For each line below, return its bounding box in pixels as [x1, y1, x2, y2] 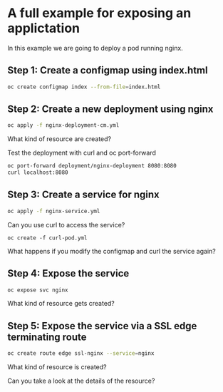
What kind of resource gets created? [7, 299, 115, 308]
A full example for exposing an [7, 5, 192, 21]
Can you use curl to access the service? [7, 220, 125, 229]
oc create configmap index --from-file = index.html [7, 83, 161, 91]
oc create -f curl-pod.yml [7, 234, 88, 242]
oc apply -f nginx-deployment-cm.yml [7, 122, 120, 129]
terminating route [7, 331, 87, 343]
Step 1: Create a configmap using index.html [7, 64, 208, 76]
